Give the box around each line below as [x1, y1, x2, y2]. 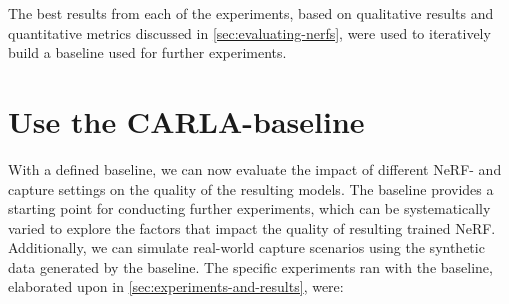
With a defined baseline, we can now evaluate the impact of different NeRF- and [8, 158, 502, 179]
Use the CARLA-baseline [8, 100, 365, 141]
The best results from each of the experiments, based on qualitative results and [8, 3, 494, 23]
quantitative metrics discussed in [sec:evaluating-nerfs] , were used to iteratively [8, 22, 491, 43]
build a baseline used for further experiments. [8, 42, 287, 63]
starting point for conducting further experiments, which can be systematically [8, 198, 491, 219]
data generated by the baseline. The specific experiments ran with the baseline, [8, 256, 493, 277]
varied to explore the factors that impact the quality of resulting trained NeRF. [8, 217, 496, 238]
